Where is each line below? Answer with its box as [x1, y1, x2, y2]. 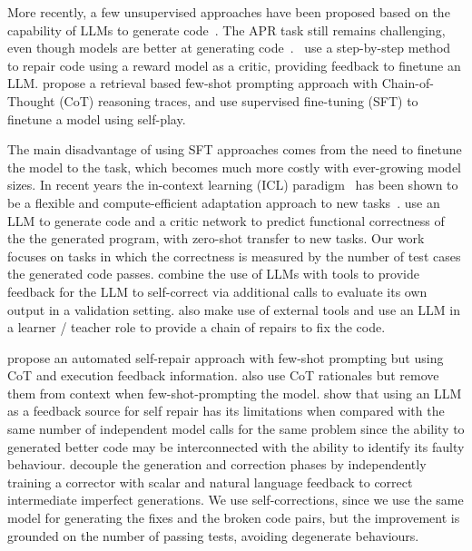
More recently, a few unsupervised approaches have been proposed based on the [7, 3, 450, 21]
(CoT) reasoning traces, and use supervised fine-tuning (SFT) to [59, 91, 418, 110]
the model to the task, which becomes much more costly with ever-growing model [7, 157, 461, 176]
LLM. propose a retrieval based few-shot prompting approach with [7, 74, 379, 93]
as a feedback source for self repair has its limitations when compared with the [7, 401, 445, 420]
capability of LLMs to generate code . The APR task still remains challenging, [7, 20, 446, 39]
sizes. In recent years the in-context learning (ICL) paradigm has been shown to [7, 175, 458, 194]
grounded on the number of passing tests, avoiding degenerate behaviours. [7, 526, 419, 545]
